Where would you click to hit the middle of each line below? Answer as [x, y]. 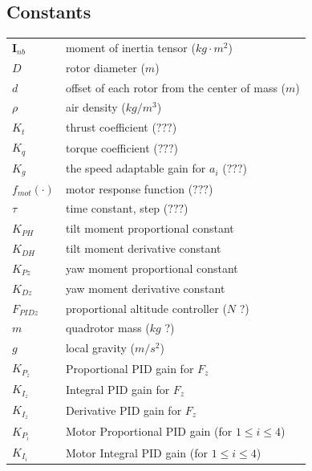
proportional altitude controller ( [146, 308]
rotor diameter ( [105, 67]
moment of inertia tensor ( [130, 47]
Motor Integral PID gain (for [137, 452]
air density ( [95, 107]
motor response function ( [129, 188]
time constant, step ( [117, 208]
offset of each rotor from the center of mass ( [176, 87]
